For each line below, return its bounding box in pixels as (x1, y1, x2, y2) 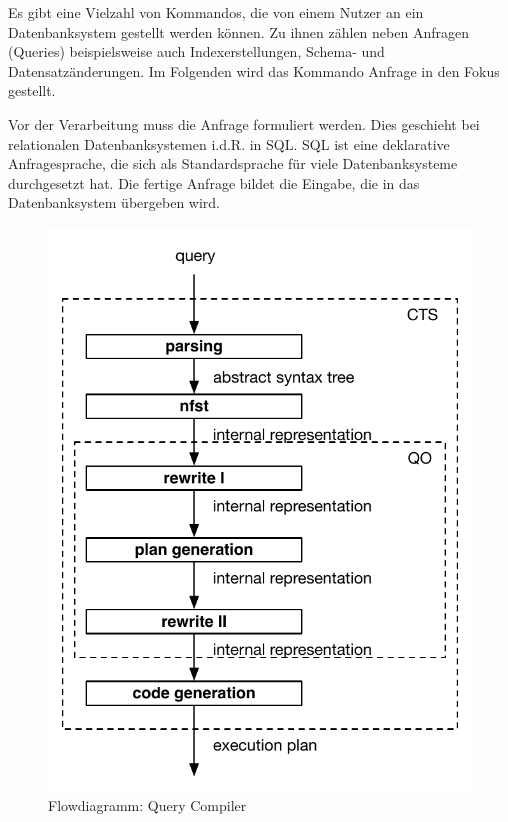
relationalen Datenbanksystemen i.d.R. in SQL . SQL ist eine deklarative (8, 133, 450, 154)
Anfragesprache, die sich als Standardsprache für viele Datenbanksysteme (8, 153, 458, 174)
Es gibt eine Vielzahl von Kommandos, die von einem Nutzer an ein (8, 2, 424, 22)
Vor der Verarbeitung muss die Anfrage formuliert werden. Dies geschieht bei (8, 113, 480, 134)
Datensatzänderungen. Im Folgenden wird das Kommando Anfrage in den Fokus (8, 60, 500, 81)
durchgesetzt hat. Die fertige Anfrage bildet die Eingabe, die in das (8, 172, 420, 193)
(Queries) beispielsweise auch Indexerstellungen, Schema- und (8, 41, 385, 62)
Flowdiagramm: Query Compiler (48, 795, 247, 816)
